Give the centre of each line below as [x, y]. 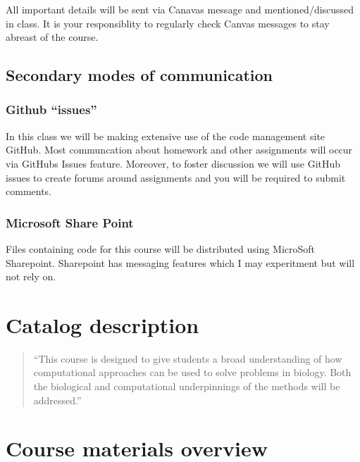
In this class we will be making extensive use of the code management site [166, 136]
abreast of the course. [52, 37]
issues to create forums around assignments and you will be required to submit [176, 177]
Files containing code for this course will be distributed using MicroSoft [161, 248]
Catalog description [103, 324]
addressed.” [57, 400]
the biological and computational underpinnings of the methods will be [187, 386]
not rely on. [31, 276]
